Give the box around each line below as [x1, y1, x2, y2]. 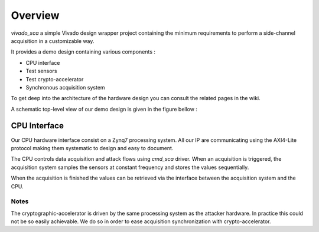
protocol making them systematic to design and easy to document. [11, 144, 174, 151]
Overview [11, 9, 60, 22]
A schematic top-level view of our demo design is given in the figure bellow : [11, 105, 198, 112]
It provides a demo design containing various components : [11, 48, 156, 55]
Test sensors [25, 68, 57, 75]
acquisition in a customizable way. [11, 37, 95, 44]
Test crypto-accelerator [25, 75, 84, 82]
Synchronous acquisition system [25, 84, 106, 91]
